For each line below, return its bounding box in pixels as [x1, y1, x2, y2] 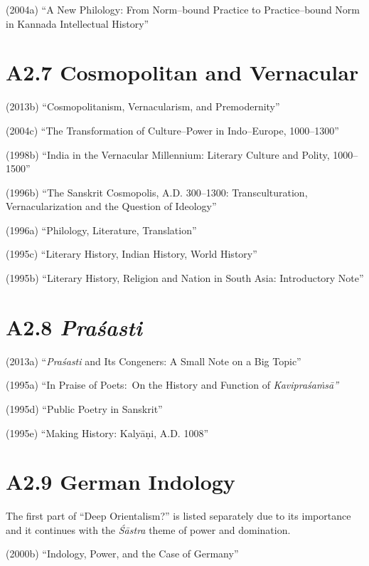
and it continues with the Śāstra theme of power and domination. [6, 522, 291, 537]
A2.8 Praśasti [6, 312, 142, 342]
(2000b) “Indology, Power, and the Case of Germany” [6, 546, 239, 561]
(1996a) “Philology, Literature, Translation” [6, 222, 197, 237]
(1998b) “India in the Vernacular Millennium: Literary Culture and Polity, [6, 147, 330, 162]
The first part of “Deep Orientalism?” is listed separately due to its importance [6, 508, 351, 523]
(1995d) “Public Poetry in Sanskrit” [6, 401, 163, 416]
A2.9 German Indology [6, 467, 235, 496]
